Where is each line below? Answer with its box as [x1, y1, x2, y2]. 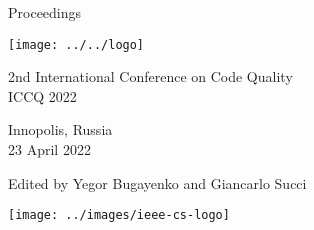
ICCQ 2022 [8, 85, 77, 106]
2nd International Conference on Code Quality [8, 66, 293, 87]
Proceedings [8, 2, 82, 22]
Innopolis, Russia [8, 119, 113, 140]
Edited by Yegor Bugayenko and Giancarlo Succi [8, 172, 307, 193]
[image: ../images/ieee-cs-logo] [8, 208, 230, 223]
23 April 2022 [8, 139, 91, 160]
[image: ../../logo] [8, 37, 145, 52]
